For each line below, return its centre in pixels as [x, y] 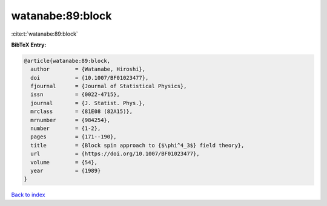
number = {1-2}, [66, 129]
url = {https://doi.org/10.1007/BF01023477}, [115, 154]
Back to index [28, 195]
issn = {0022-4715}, [75, 95]
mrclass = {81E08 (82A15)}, [82, 111]
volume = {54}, [64, 162]
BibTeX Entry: [29, 45]
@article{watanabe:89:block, [67, 61]
